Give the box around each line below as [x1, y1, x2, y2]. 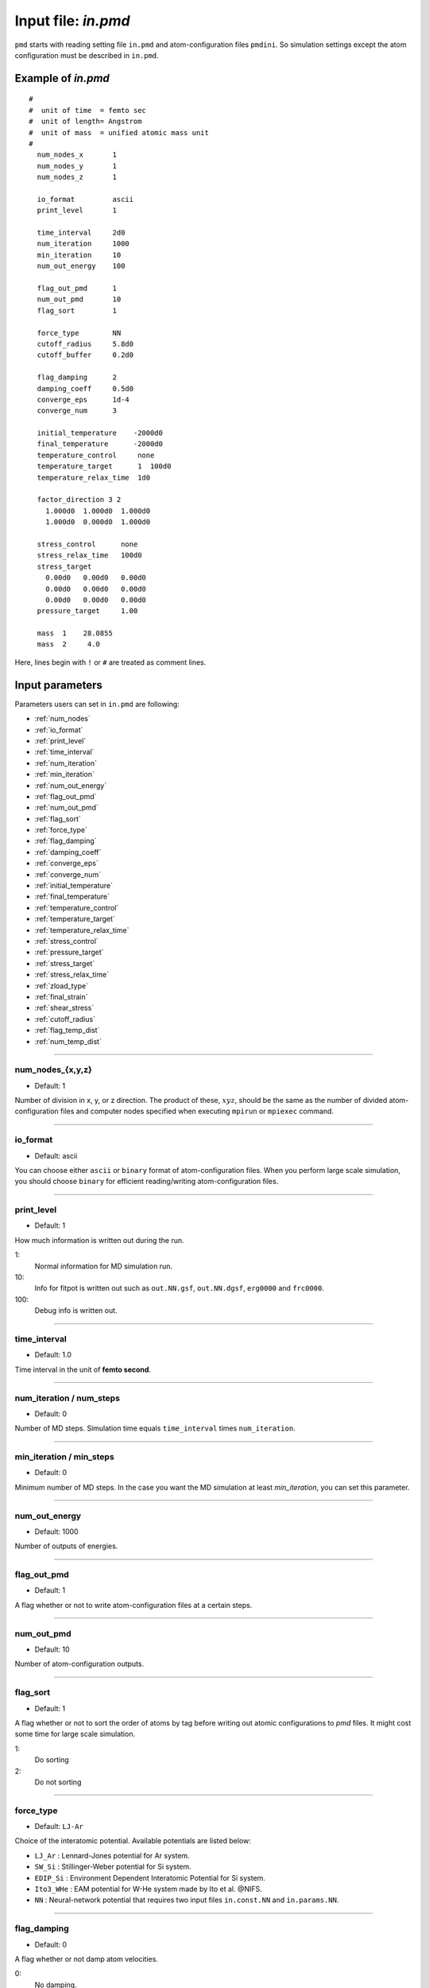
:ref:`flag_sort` [34, 813, 81, 823]
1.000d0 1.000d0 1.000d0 [44, 506, 151, 515]
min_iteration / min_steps [14, 1451, 114, 1462]
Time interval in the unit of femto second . [14, 1365, 151, 1374]
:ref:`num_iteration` [34, 758, 97, 767]
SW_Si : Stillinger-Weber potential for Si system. [34, 1862, 192, 1872]
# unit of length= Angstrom [29, 117, 142, 126]
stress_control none [37, 539, 138, 549]
